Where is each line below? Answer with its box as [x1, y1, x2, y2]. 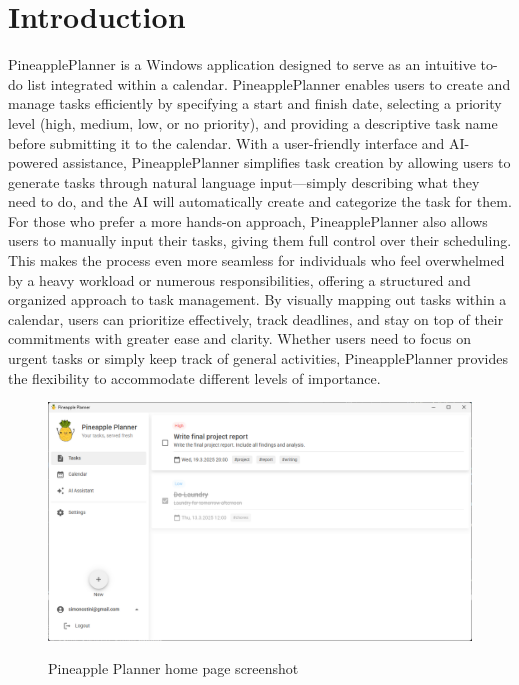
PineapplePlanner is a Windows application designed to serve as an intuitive [8, 54, 476, 75]
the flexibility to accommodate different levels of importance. [8, 367, 381, 388]
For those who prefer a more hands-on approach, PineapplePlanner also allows [8, 210, 488, 231]
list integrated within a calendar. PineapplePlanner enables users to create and [27, 73, 511, 94]
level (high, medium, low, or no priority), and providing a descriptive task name [8, 112, 498, 133]
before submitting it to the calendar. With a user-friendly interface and [8, 132, 445, 153]
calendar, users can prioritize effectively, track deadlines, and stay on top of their [8, 308, 504, 329]
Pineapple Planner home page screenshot [48, 658, 299, 679]
